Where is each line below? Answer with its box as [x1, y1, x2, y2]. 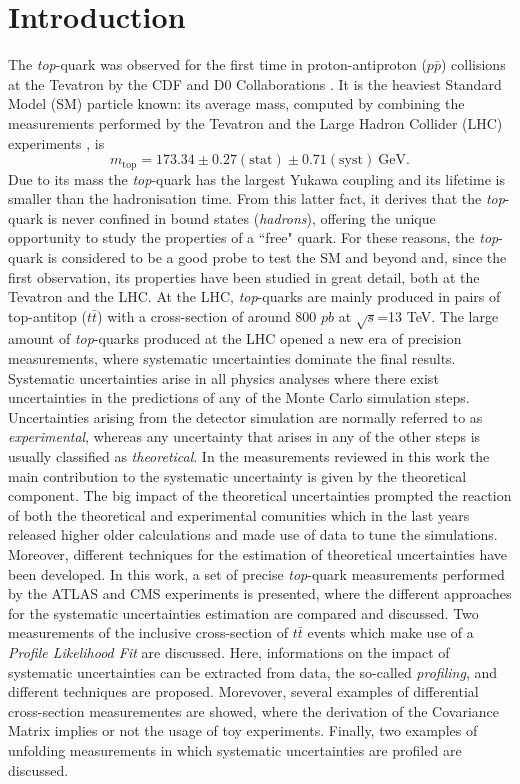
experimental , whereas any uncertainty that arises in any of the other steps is [8, 426, 481, 447]
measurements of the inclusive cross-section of [8, 622, 289, 643]
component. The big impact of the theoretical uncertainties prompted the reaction [8, 485, 512, 506]
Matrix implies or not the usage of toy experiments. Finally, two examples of [8, 720, 478, 741]
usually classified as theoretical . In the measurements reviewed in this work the [8, 446, 490, 467]
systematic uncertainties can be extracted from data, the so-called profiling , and [8, 661, 498, 682]
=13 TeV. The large [377, 305, 499, 326]
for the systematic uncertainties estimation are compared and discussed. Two [8, 602, 479, 623]
